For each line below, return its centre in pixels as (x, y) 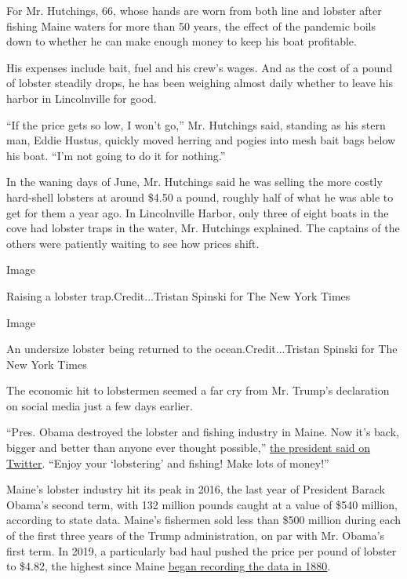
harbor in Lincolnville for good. (82, 98)
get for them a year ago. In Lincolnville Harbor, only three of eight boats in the (198, 212)
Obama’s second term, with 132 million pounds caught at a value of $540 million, (202, 504)
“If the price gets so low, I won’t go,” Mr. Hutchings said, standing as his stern (196, 124)
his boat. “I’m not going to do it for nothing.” (116, 155)
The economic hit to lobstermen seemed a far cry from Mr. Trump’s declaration (198, 390)
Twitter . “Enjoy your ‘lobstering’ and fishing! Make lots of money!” (168, 462)
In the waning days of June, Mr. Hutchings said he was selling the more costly (194, 182)
